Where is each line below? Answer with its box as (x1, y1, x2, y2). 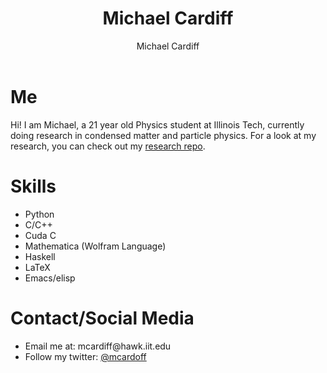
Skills (10, 175, 57, 197)
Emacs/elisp (24, 272, 76, 284)
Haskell (24, 250, 56, 262)
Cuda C (24, 229, 57, 241)
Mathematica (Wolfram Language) (24, 240, 167, 252)
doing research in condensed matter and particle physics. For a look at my (10, 129, 317, 141)
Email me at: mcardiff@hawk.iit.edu (24, 340, 172, 352)
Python (24, 208, 55, 220)
